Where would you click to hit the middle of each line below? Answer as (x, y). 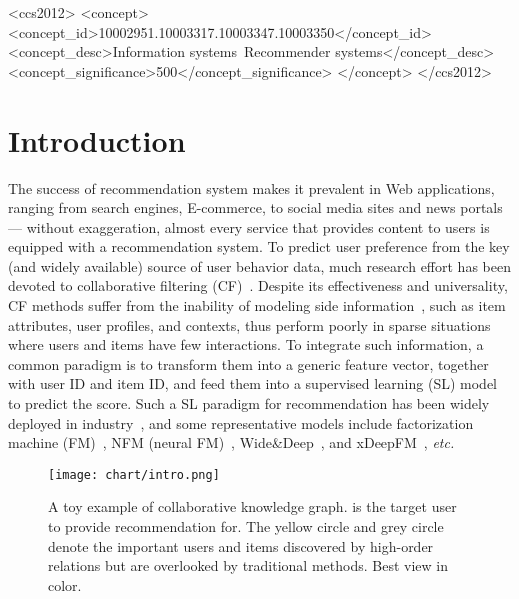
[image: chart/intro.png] (134, 474)
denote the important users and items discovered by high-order (241, 545)
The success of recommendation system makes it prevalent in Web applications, (251, 187)
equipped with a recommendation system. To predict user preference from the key (259, 246)
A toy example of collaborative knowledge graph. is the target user (252, 506)
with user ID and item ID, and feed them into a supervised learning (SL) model (252, 383)
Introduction (97, 139)
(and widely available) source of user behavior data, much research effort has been (259, 265)
